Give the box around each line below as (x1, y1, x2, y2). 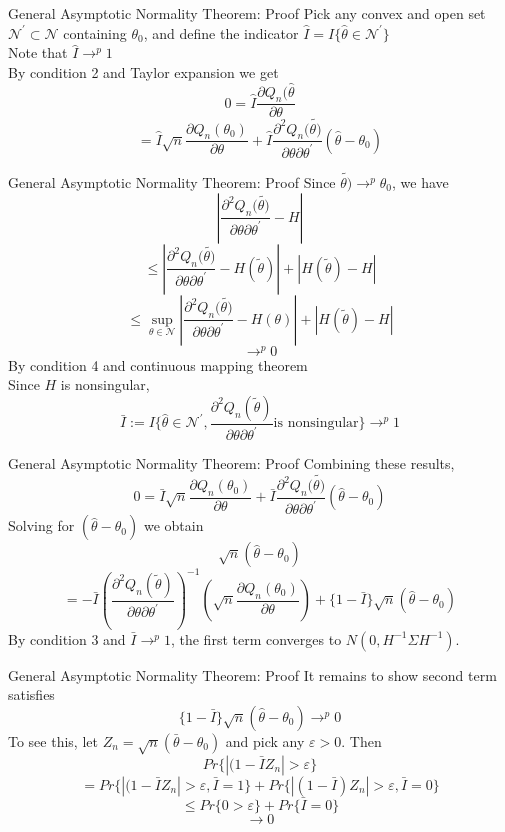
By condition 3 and (8, 628, 126, 649)
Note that (8, 42, 68, 63)
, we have (392, 172, 449, 193)
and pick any (225, 730, 305, 751)
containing (63, 22, 127, 43)
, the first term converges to (170, 628, 342, 649)
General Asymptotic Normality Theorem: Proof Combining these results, (8, 453, 455, 474)
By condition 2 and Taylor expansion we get (8, 61, 279, 82)
